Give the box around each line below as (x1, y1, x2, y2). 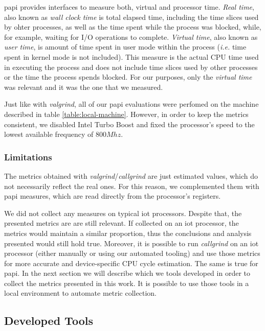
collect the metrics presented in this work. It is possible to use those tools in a (4, 277, 249, 288)
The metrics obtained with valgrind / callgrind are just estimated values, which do (4, 170, 258, 181)
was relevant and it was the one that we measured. (4, 81, 163, 92)
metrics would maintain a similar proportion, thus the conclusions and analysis (4, 227, 252, 238)
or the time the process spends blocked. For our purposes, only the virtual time (4, 72, 252, 82)
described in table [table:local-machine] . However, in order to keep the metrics (4, 108, 249, 119)
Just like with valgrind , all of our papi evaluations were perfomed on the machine (4, 99, 259, 109)
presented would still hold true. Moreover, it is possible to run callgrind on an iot (4, 238, 259, 248)
